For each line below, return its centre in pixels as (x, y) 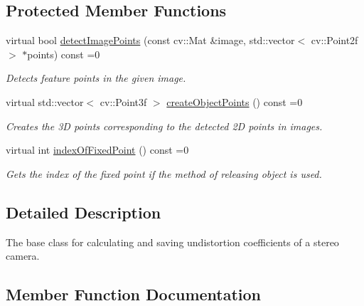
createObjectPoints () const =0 (235, 101)
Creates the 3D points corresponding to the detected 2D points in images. (164, 126)
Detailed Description (84, 212)
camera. (23, 256)
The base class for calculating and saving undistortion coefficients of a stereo (172, 242)
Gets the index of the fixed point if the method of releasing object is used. (164, 173)
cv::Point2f (334, 40)
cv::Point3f (123, 101)
